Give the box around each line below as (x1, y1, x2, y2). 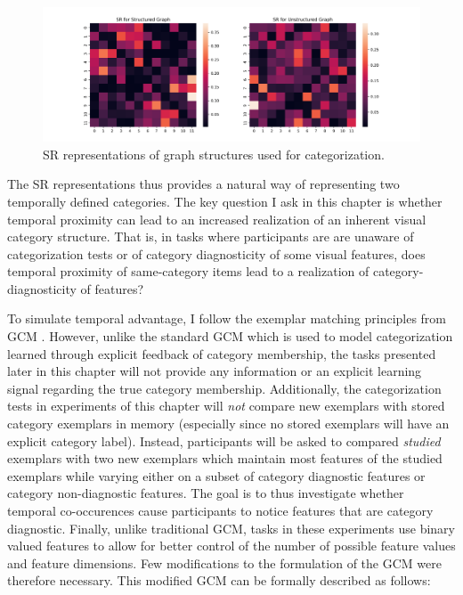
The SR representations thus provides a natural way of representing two (7, 175, 400, 193)
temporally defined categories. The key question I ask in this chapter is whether (7, 192, 443, 210)
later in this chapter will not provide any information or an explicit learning (7, 362, 422, 380)
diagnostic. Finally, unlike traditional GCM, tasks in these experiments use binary (7, 518, 455, 537)
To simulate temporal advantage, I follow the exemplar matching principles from (7, 309, 447, 328)
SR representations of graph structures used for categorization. (43, 144, 385, 163)
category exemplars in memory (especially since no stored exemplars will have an (7, 414, 450, 433)
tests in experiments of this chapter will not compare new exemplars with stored (7, 396, 445, 415)
